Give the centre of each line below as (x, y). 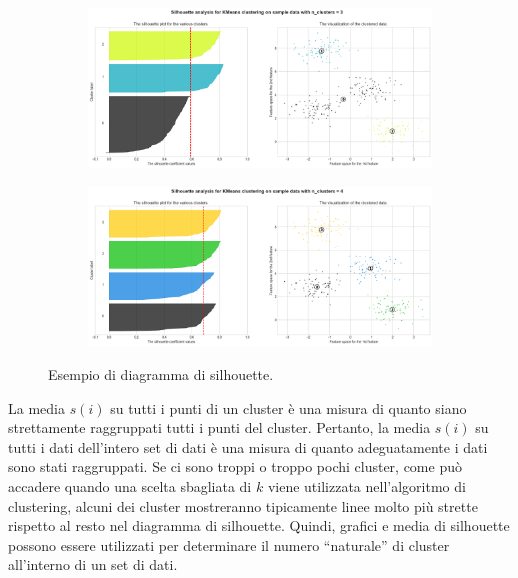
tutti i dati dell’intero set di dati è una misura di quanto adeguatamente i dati (248, 446)
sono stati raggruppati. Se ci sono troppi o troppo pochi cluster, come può (235, 466)
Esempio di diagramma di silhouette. (161, 374)
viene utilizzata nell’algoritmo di (366, 485)
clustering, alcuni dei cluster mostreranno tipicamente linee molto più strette (243, 505)
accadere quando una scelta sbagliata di (130, 485)
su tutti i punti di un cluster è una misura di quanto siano (288, 407)
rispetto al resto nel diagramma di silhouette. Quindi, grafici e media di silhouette (259, 525)
